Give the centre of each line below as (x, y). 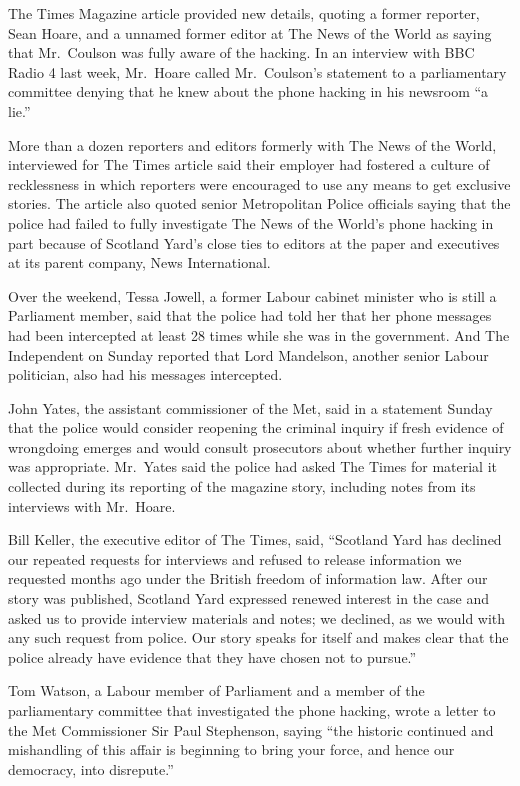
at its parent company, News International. (139, 262)
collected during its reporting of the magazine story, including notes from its (242, 486)
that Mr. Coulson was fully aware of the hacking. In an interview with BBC (241, 52)
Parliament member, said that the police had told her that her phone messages (250, 315)
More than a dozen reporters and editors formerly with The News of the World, (252, 144)
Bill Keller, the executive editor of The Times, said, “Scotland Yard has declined (255, 539)
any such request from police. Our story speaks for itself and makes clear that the (258, 637)
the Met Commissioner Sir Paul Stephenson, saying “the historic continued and (251, 729)
